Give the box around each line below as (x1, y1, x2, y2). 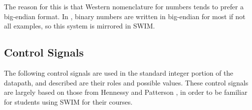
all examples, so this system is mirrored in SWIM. (4, 21, 155, 31)
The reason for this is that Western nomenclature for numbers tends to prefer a (4, 1, 244, 11)
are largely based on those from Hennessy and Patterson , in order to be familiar (4, 87, 248, 97)
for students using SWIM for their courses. (4, 96, 133, 107)
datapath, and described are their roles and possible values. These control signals (4, 77, 249, 87)
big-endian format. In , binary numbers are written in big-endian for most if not (4, 11, 246, 21)
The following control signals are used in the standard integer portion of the (4, 67, 233, 78)
